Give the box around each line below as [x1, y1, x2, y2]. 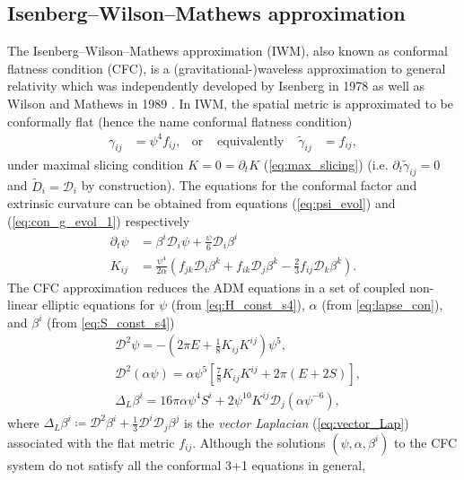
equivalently [217, 135, 285, 148]
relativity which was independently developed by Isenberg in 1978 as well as [7, 76, 425, 95]
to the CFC [394, 432, 458, 451]
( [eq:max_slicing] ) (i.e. [263, 154, 389, 173]
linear [7, 295, 39, 314]
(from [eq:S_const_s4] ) [47, 312, 175, 331]
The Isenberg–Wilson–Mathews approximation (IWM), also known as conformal [7, 41, 448, 60]
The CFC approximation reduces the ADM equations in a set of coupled [7, 277, 406, 296]
